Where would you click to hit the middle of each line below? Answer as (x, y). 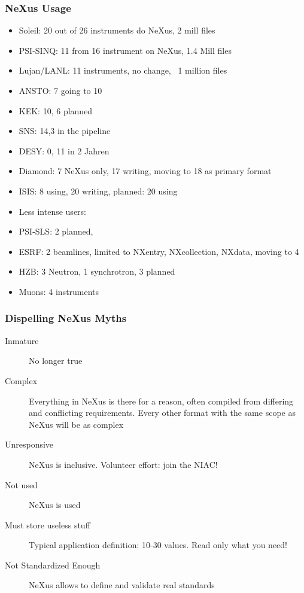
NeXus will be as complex (76, 424)
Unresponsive (29, 444)
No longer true (56, 361)
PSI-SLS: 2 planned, (56, 231)
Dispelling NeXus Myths (66, 318)
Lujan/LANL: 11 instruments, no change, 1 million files (123, 70)
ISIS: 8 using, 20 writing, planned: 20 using (98, 191)
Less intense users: (52, 211)
